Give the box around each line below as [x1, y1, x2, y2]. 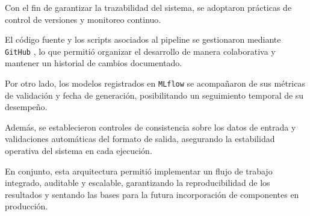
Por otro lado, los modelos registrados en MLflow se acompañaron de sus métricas [5, 77, 305, 90]
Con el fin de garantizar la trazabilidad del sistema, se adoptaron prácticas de [5, 1, 292, 13]
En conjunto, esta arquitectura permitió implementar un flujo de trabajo [5, 164, 273, 177]
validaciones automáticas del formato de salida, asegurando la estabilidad [5, 132, 275, 145]
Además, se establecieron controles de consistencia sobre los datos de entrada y [5, 120, 296, 133]
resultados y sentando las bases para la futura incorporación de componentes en [5, 188, 299, 200]
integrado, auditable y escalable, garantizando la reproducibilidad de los [5, 176, 270, 189]
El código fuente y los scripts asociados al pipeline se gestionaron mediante [5, 33, 281, 46]
